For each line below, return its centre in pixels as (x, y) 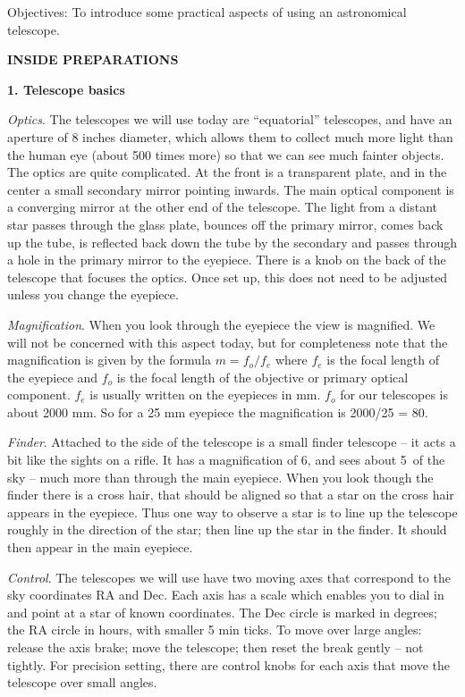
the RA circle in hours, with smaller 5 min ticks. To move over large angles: (215, 630)
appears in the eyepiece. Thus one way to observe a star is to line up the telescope (232, 512)
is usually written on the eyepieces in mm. (205, 395)
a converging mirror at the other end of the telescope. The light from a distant (223, 207)
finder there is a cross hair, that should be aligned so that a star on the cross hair (231, 495)
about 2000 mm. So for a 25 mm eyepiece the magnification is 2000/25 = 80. (218, 411)
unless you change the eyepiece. (93, 294)
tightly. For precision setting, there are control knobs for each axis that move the (229, 664)
